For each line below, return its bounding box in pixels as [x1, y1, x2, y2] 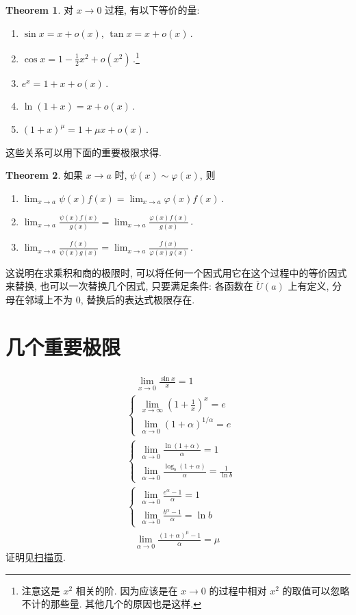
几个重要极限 [5, 332, 121, 360]
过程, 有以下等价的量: [105, 3, 200, 16]
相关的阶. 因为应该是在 [75, 583, 178, 597]
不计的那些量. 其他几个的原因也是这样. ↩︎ [21, 597, 201, 611]
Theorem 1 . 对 [5, 3, 73, 16]
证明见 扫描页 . [5, 550, 66, 564]
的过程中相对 [209, 583, 267, 597]
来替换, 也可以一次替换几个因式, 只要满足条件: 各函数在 [5, 279, 253, 293]
